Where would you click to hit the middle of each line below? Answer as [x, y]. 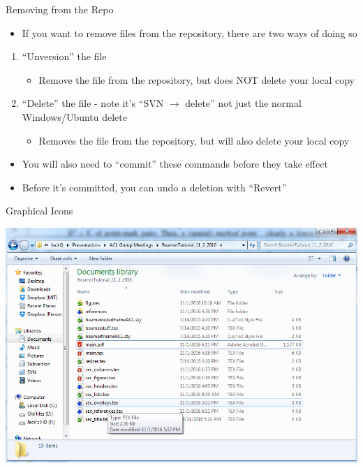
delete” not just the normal [243, 103]
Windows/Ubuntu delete [75, 116]
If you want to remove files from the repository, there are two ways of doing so [190, 32]
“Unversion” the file [64, 56]
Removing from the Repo [60, 9]
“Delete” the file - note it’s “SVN [93, 103]
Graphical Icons [39, 211]
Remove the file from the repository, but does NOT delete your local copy [197, 79]
